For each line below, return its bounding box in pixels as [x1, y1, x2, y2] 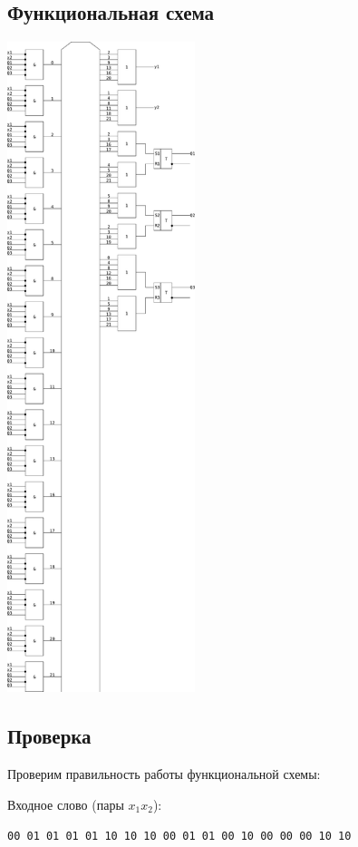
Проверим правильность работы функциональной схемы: [7, 764, 321, 784]
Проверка [7, 722, 92, 750]
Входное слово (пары [7, 794, 124, 813]
